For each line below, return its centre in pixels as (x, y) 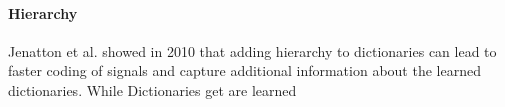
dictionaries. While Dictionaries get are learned (152, 89)
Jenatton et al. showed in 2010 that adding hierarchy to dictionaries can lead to (252, 50)
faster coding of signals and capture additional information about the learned (244, 70)
